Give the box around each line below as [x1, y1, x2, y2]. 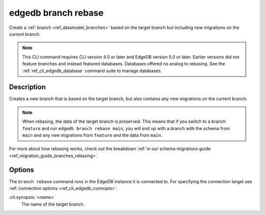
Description [9, 83, 46, 91]
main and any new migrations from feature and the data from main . [22, 132, 162, 138]
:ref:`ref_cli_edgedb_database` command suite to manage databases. [22, 68, 162, 74]
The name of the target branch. [21, 201, 85, 207]
